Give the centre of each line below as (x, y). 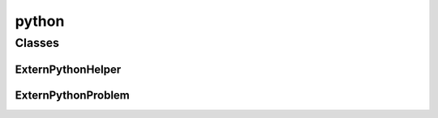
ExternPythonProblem (72, 95)
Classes (37, 43)
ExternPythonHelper (68, 69)
